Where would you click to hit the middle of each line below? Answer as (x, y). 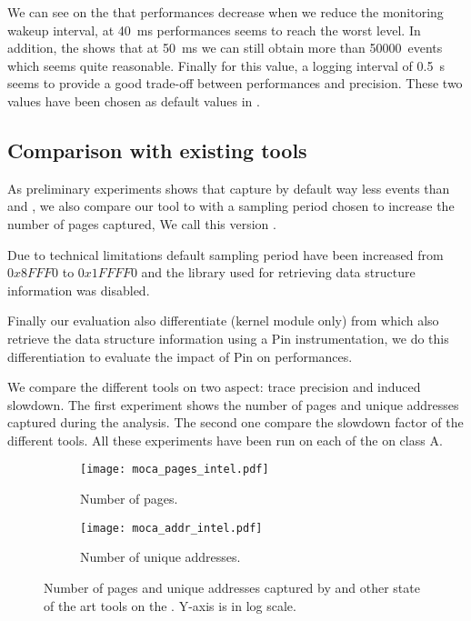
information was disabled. (79, 290)
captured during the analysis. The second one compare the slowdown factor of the (235, 422)
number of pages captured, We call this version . (142, 223)
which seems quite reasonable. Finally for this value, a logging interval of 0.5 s (226, 65)
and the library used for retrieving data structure (278, 272)
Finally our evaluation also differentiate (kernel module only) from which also (223, 321)
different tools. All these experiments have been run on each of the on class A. (225, 440)
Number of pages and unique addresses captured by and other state (232, 587)
